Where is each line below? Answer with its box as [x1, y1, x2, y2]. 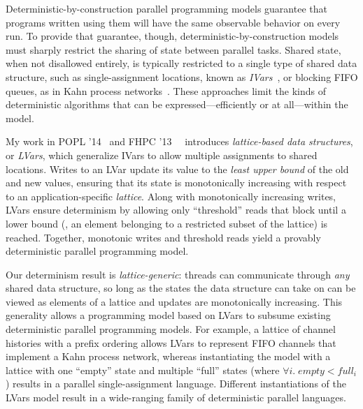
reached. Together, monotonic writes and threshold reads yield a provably [6, 230, 321, 244]
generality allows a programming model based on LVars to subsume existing [6, 308, 331, 322]
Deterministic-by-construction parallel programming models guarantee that [6, 1, 327, 15]
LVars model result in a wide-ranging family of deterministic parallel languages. [6, 390, 346, 405]
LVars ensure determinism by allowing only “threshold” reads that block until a [6, 202, 346, 217]
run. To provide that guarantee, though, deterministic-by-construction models [6, 29, 339, 43]
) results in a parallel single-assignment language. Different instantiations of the [6, 376, 346, 391]
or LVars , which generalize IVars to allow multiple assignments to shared [6, 147, 318, 162]
